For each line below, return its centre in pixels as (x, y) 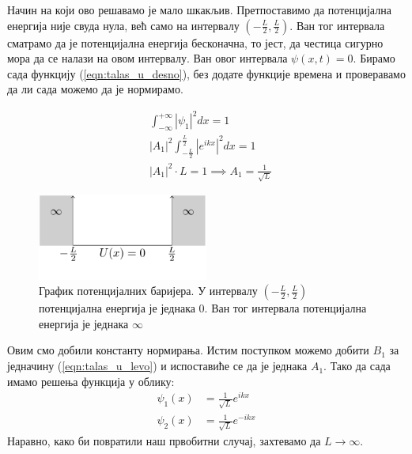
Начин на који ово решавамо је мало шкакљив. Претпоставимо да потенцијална (199, 9)
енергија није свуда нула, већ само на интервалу (123, 25)
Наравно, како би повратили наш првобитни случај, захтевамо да (164, 440)
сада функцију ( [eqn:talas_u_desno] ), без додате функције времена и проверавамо (206, 73)
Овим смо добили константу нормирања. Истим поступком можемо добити (188, 350)
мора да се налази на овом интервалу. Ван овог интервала (147, 58)
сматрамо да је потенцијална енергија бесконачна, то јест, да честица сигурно (195, 42)
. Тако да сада (357, 366)
